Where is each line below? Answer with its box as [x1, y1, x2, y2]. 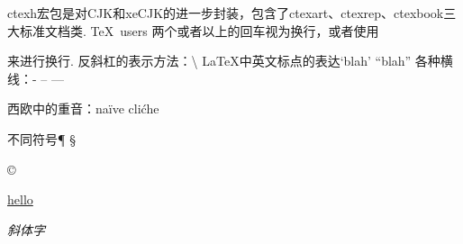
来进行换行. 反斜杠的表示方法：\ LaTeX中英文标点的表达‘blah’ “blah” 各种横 [7, 51, 453, 70]
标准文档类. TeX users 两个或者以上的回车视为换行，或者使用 [19, 21, 379, 40]
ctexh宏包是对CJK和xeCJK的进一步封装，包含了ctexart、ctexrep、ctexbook [7, 4, 444, 22]
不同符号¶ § [7, 129, 76, 148]
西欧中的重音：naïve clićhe [7, 99, 159, 118]
